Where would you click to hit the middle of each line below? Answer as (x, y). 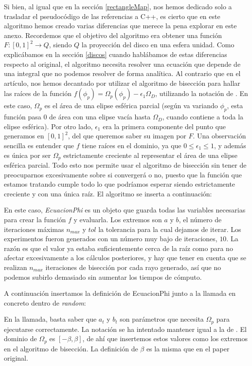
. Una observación (219, 136)
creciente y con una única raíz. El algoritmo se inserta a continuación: (108, 193)
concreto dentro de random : (45, 302)
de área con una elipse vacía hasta (100, 117)
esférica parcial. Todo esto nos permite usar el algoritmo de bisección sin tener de (125, 164)
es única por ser (27, 155)
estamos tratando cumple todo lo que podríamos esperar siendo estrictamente (120, 184)
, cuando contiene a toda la (203, 117)
